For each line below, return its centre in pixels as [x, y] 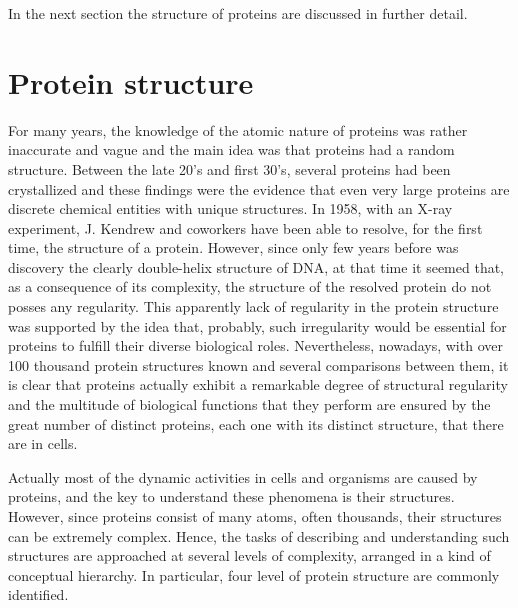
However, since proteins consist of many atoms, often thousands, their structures [255, 516]
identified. [38, 594]
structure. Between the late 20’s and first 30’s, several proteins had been [229, 168]
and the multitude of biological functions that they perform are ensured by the [249, 404]
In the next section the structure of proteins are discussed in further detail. [238, 13]
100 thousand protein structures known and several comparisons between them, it [258, 364]
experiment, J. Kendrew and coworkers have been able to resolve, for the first [245, 227]
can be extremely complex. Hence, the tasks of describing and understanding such [259, 535]
